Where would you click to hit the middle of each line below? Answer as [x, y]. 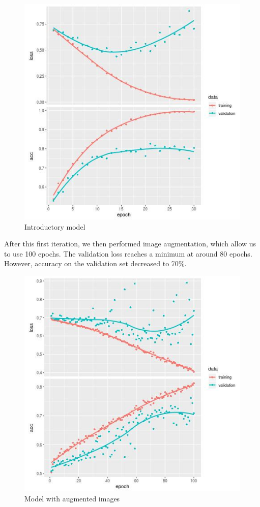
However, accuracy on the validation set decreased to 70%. [95, 263]
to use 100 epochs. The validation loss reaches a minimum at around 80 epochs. [128, 253]
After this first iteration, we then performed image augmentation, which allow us [130, 244]
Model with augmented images [72, 498]
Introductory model [55, 226]
